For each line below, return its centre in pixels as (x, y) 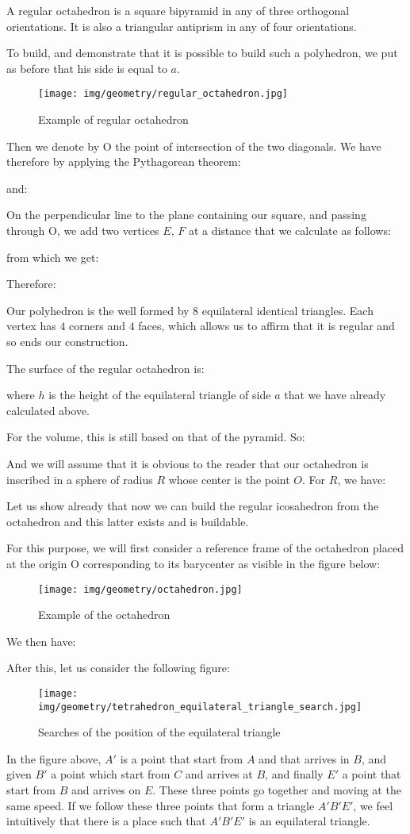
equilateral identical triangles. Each (287, 310)
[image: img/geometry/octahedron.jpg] (140, 589)
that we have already (335, 395)
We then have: (41, 641)
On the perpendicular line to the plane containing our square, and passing (186, 215)
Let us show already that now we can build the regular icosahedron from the (193, 506)
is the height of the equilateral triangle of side (160, 395)
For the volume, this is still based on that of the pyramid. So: (156, 437)
